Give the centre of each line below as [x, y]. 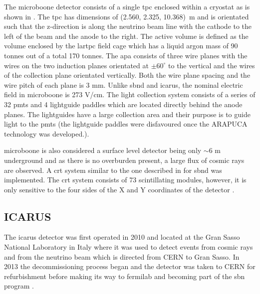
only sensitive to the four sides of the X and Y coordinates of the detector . [119, 189]
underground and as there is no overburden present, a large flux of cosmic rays [124, 160]
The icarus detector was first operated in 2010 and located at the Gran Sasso [122, 237]
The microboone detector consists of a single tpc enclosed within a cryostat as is [127, 6]
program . [19, 286]
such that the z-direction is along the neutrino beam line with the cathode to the [128, 26]
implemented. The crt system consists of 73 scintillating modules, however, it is [125, 180]
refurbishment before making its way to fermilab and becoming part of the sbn [125, 276]
